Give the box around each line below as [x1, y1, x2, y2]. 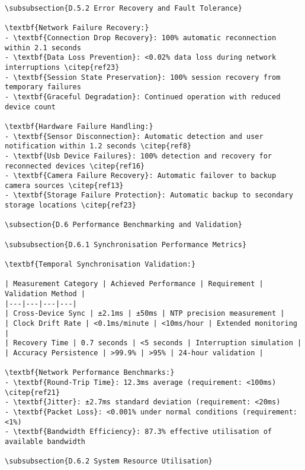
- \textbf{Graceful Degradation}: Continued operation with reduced [5, 92, 281, 101]
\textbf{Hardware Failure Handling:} [5, 122, 153, 131]
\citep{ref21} [5, 388, 60, 397]
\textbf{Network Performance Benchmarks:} [5, 368, 175, 377]
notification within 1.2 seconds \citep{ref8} [5, 142, 191, 151]
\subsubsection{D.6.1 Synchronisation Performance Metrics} [5, 240, 247, 249]
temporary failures [5, 83, 81, 92]
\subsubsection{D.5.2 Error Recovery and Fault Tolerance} [5, 4, 242, 12]
